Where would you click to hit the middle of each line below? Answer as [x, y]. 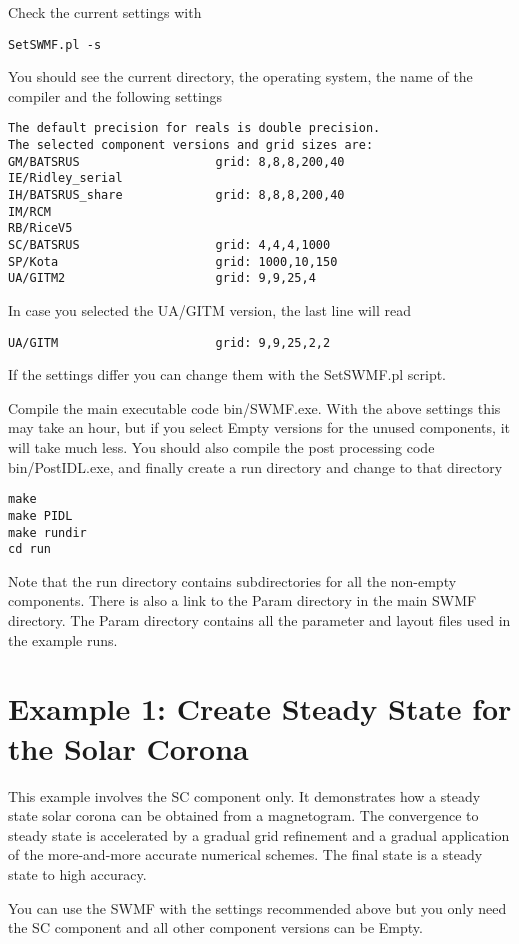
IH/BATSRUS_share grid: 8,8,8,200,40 [176, 195]
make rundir [47, 532]
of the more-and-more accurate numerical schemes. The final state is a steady [245, 854]
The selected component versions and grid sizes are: [191, 145]
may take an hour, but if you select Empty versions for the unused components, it [259, 427]
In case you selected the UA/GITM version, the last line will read [209, 310]
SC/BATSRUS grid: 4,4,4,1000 [169, 245]
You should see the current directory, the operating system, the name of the [240, 76]
